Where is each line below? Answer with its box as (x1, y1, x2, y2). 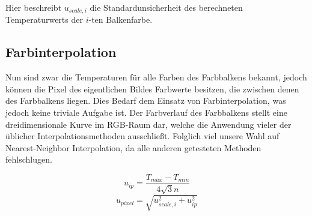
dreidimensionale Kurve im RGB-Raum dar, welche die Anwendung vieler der (5, 118, 292, 130)
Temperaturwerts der (5, 13, 83, 26)
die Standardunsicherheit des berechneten (90, 1, 243, 13)
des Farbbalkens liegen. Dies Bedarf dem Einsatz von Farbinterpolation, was (5, 94, 286, 107)
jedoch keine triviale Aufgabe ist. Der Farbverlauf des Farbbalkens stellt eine (5, 106, 287, 119)
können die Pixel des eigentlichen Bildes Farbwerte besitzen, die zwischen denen (5, 82, 299, 95)
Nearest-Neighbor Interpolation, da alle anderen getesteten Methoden (5, 141, 262, 154)
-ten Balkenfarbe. (88, 13, 153, 26)
